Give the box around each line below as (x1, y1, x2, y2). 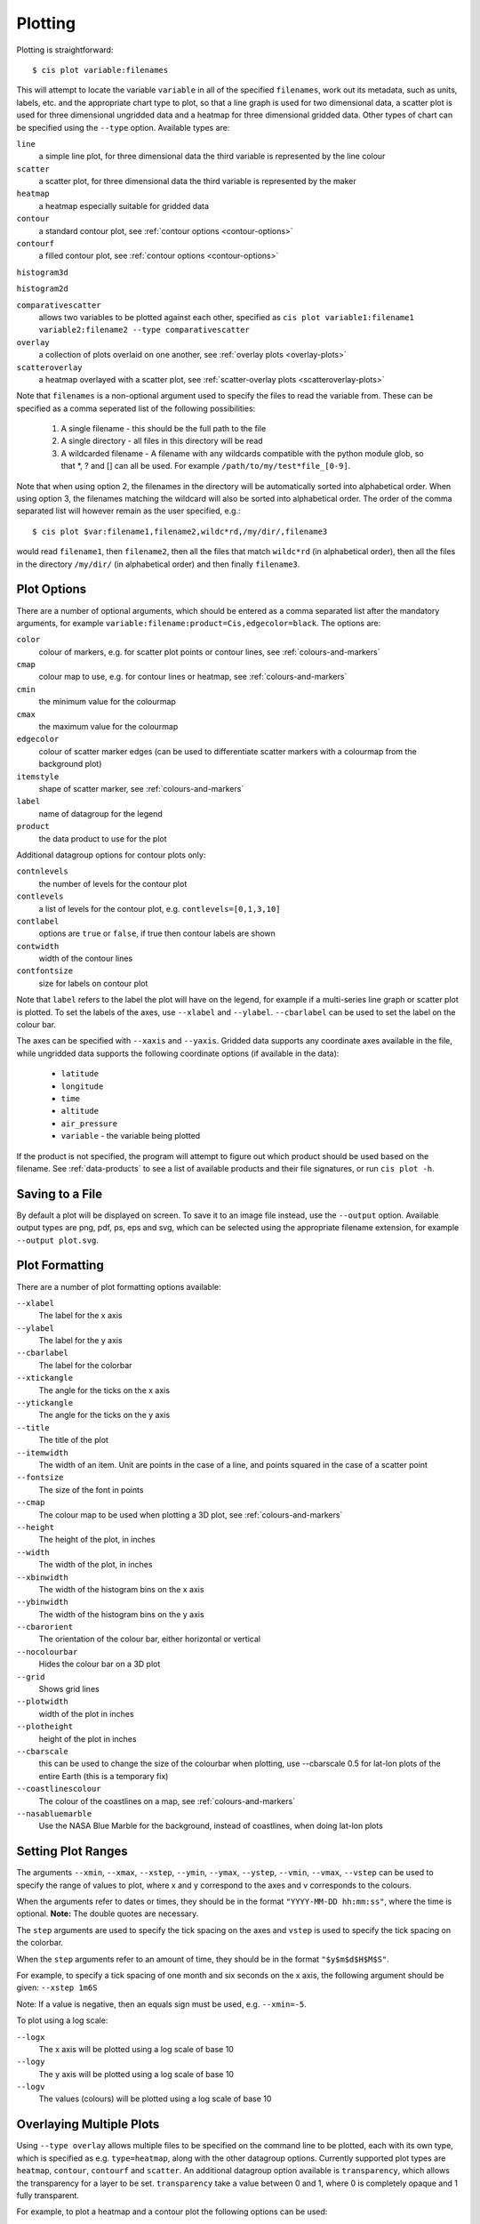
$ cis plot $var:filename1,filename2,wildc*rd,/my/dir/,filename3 (32, 526, 328, 536)
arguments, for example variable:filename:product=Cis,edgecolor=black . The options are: (16, 617, 381, 628)
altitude (60, 1106, 100, 1116)
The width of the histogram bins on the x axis (38, 1583, 204, 1594)
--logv (16, 2082, 45, 2092)
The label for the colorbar (38, 1359, 132, 1370)
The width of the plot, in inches (38, 1559, 153, 1570)
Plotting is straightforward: (16, 44, 114, 55)
